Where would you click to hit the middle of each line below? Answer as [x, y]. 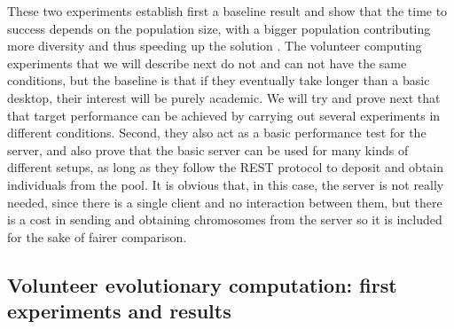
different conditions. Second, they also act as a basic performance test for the [217, 133]
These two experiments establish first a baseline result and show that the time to [227, 11]
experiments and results [119, 311]
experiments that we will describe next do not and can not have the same [207, 63]
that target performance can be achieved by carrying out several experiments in [224, 115]
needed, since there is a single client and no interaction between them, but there [225, 202]
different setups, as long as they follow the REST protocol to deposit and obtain [226, 167]
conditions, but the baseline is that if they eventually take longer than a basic [219, 80]
